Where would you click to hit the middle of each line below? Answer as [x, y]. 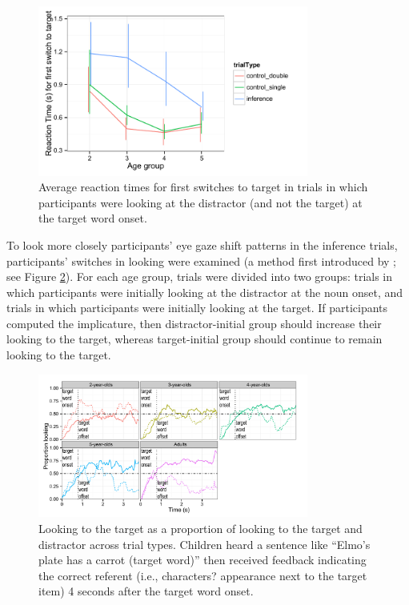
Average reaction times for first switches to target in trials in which [203, 187]
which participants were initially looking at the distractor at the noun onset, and [205, 292]
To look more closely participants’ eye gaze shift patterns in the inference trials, [202, 244]
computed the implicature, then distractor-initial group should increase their [194, 323]
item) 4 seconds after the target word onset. [146, 591]
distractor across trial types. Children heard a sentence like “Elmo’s [204, 544]
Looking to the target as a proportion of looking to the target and [200, 529]
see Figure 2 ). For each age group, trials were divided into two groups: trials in [200, 276]
